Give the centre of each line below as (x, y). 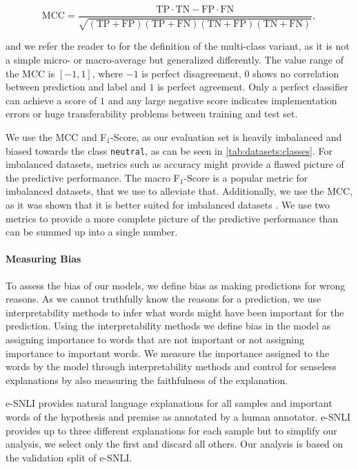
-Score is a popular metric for (246, 177)
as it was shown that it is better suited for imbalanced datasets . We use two (168, 205)
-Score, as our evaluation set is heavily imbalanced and (226, 137)
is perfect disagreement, (191, 73)
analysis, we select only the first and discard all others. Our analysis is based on (175, 444)
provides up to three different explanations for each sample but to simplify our (171, 430)
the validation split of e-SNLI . (69, 457)
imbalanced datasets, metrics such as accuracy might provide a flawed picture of (175, 164)
